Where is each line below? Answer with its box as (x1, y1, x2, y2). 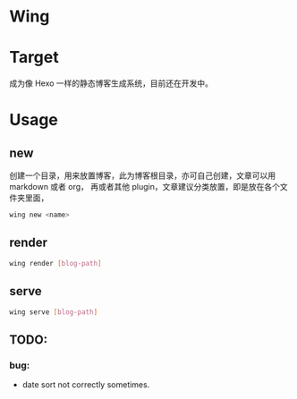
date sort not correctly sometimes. (21, 379, 150, 390)
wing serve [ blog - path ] (9, 307, 98, 317)
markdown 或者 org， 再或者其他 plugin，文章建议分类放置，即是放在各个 (9, 182, 280, 192)
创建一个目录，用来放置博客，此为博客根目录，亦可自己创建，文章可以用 (9, 170, 276, 181)
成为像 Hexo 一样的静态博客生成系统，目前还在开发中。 (9, 78, 213, 89)
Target (9, 47, 60, 68)
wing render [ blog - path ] (9, 259, 102, 267)
